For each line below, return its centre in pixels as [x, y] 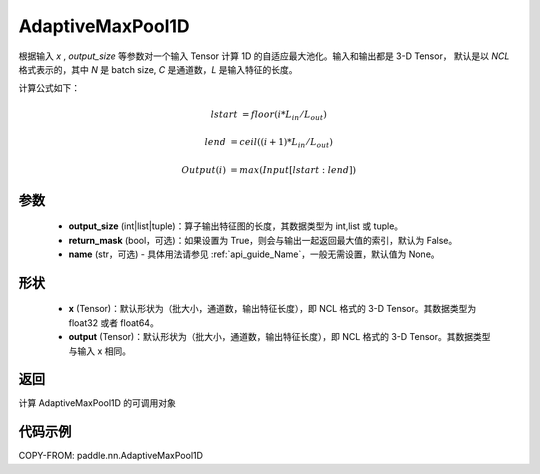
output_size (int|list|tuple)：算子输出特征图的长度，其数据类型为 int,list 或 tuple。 [236, 226]
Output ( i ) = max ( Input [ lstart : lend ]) [269, 169]
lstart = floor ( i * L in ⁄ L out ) [268, 115]
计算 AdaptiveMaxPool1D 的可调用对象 [97, 403]
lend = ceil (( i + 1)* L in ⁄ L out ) [269, 143]
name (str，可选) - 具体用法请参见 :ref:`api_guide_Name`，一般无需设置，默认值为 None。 [254, 254]
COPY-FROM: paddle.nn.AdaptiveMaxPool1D [111, 456]
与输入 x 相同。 [100, 351]
